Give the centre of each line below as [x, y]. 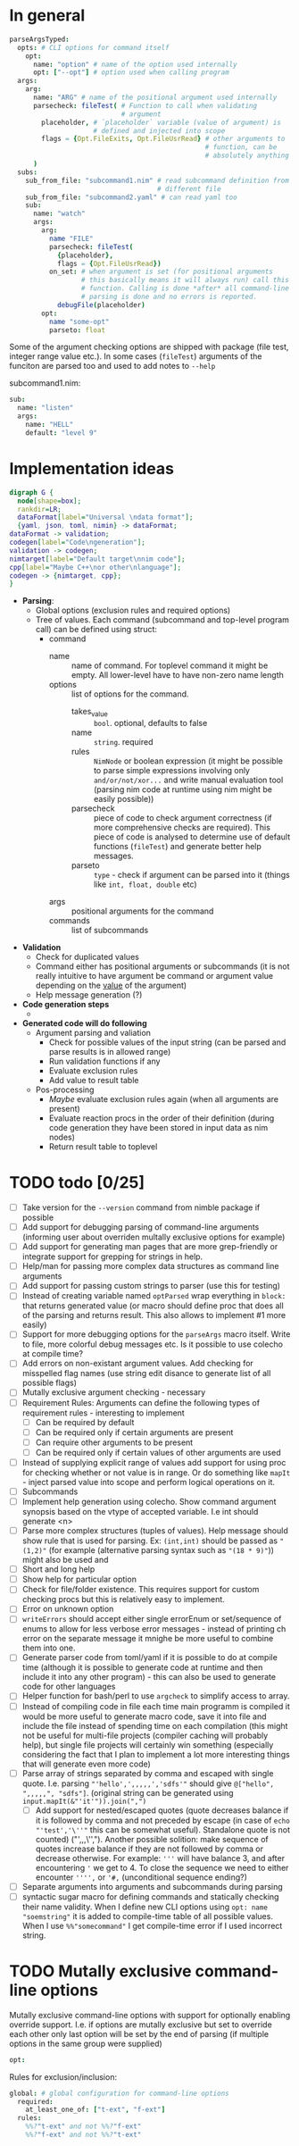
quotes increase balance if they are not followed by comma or [149, 1849]
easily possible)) [124, 799]
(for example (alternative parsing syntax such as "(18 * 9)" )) [162, 1550]
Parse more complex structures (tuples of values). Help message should [155, 1531]
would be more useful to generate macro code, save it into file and [144, 1716]
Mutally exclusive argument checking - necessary [114, 1392]
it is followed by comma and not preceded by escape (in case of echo [162, 1820]
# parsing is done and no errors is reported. [169, 297]
